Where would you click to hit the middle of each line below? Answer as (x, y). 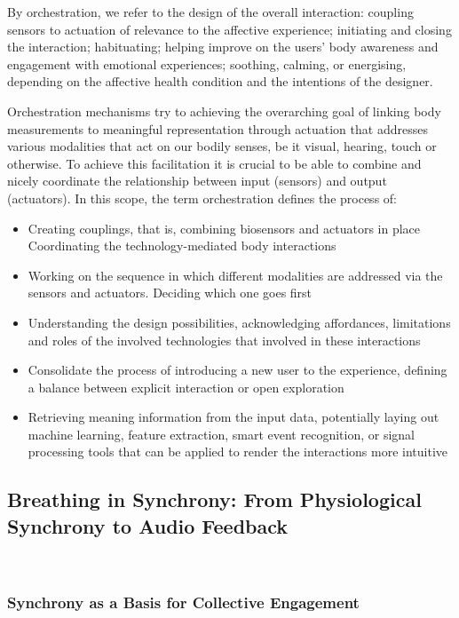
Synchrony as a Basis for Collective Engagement (183, 602)
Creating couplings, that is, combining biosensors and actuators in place (224, 228)
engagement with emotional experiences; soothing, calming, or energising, (207, 63)
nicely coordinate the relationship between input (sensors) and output (197, 181)
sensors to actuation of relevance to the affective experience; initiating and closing (229, 29)
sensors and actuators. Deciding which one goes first (170, 293)
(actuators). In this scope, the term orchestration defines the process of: (202, 198)
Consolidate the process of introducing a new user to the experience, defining (237, 370)
